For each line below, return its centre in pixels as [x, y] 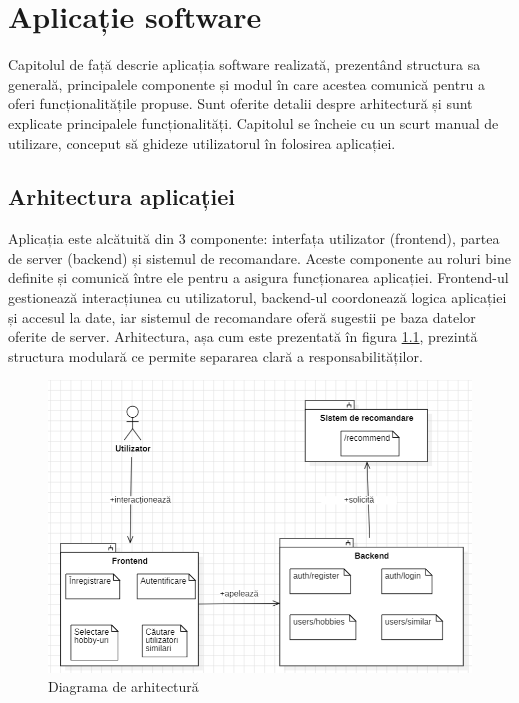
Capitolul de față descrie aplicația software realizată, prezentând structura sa [244, 64]
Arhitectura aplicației [121, 196]
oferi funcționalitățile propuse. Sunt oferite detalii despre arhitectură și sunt [240, 103]
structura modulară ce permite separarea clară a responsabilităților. [215, 355]
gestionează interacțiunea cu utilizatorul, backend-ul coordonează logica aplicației [257, 297]
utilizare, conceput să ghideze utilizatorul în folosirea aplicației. [202, 142]
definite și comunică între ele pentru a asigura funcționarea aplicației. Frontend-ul [258, 277]
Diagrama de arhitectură [123, 686]
